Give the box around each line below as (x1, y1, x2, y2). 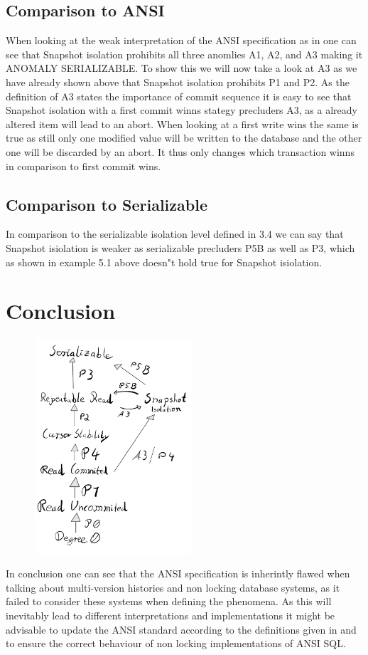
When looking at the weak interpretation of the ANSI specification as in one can (6, 33, 357, 48)
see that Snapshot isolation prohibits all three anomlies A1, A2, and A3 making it (6, 46, 363, 61)
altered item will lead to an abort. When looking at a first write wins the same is (6, 116, 359, 131)
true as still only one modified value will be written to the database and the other (6, 130, 362, 145)
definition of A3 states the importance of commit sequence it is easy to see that (6, 88, 352, 103)
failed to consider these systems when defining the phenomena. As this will (6, 594, 332, 609)
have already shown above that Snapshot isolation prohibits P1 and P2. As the (6, 74, 350, 89)
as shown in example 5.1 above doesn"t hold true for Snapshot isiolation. (6, 254, 323, 269)
